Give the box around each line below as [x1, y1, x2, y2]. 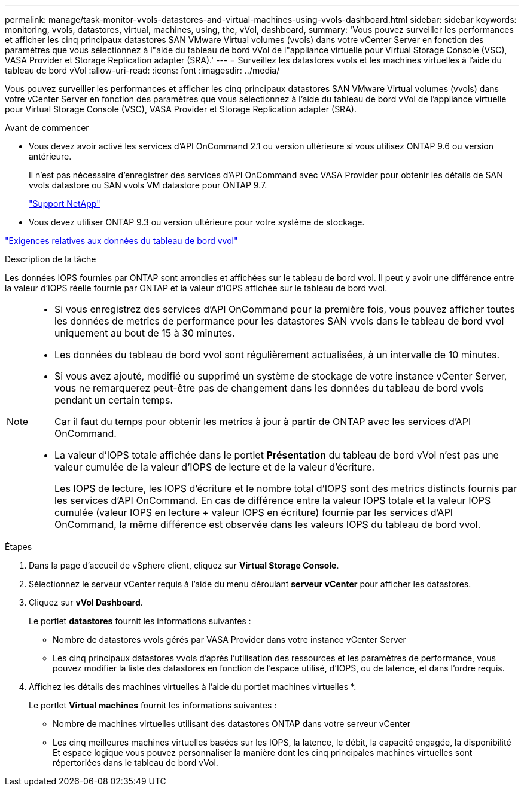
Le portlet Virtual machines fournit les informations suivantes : [29, 700, 277, 710]
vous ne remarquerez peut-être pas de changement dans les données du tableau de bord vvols [54, 382, 484, 394]
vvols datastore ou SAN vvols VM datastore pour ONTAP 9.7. [29, 180, 267, 190]
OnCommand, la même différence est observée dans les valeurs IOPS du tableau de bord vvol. [54, 518, 481, 530]
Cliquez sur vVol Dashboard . [29, 597, 143, 607]
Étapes [5, 542, 32, 552]
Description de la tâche [5, 254, 96, 264]
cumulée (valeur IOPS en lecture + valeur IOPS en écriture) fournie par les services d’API [54, 506, 453, 518]
